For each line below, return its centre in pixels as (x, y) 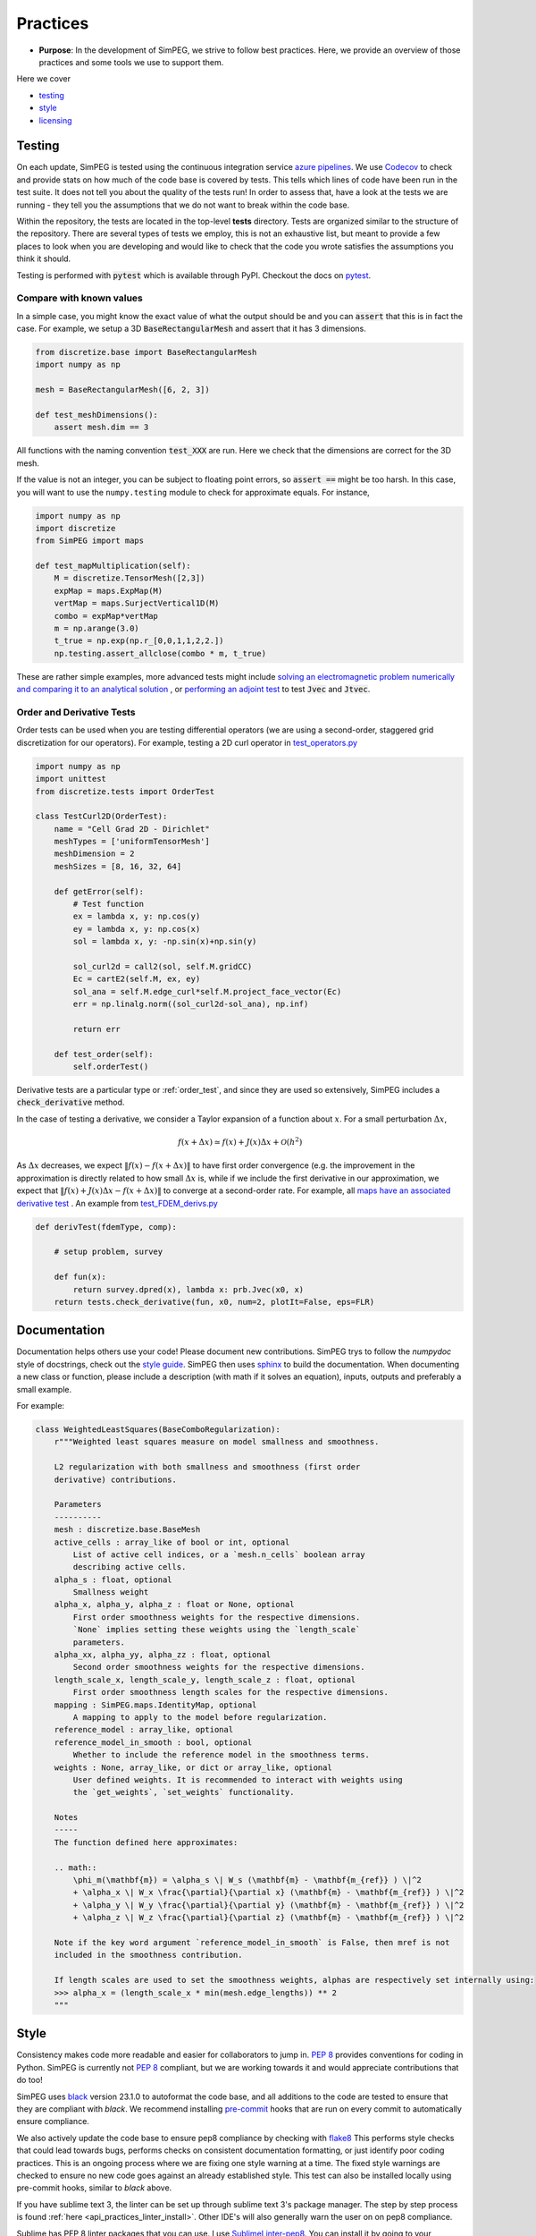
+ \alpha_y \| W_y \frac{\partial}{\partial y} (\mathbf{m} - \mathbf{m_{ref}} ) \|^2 (268, 1905)
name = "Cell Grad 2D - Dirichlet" (132, 829)
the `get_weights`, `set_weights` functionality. (184, 1792)
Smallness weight (111, 1592)
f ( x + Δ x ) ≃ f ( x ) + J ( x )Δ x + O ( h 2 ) (240, 1142)
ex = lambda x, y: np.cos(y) (137, 916)
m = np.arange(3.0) (97, 629)
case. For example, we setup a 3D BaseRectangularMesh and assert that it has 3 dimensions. (191, 329)
